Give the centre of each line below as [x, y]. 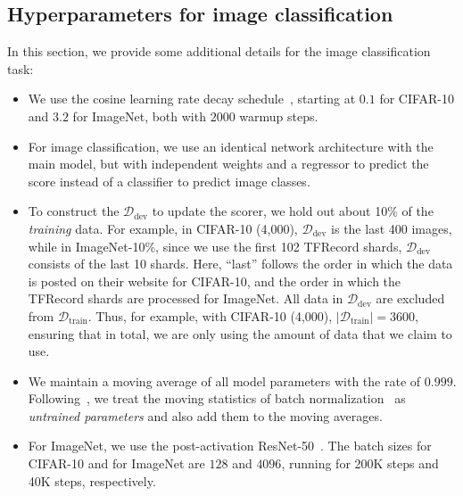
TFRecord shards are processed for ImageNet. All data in [186, 298]
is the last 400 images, [392, 228]
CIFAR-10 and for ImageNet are [116, 463]
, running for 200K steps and [360, 463]
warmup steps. [279, 116]
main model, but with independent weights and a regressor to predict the [228, 164]
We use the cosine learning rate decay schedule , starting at [192, 99]
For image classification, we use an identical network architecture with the [231, 146]
